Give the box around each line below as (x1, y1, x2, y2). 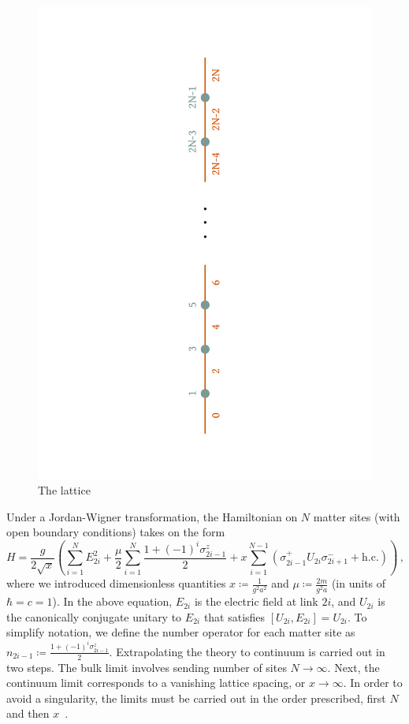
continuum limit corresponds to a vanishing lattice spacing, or (6, 674, 306, 691)
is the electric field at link (194, 593, 318, 610)
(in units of (331, 575, 386, 592)
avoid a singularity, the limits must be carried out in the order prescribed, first (6, 689, 386, 706)
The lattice (38, 482, 91, 498)
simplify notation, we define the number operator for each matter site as (6, 624, 355, 640)
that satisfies (203, 608, 266, 625)
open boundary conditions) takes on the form (6, 524, 225, 540)
